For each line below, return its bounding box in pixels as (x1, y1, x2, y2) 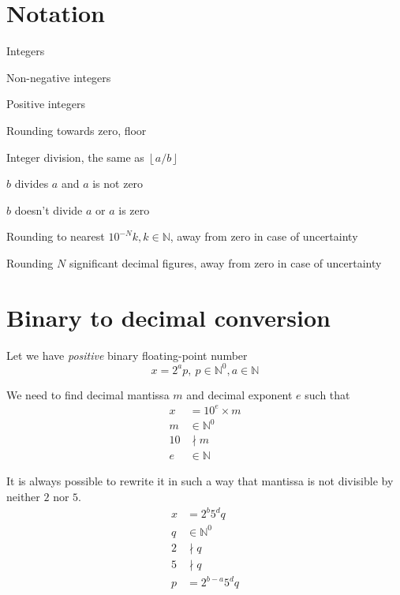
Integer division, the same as (6, 148, 144, 165)
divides (14, 175, 49, 192)
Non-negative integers (6, 69, 111, 85)
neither (6, 488, 40, 504)
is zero (118, 201, 150, 218)
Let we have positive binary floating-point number (6, 346, 248, 363)
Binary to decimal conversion (6, 301, 331, 333)
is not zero (92, 175, 144, 192)
